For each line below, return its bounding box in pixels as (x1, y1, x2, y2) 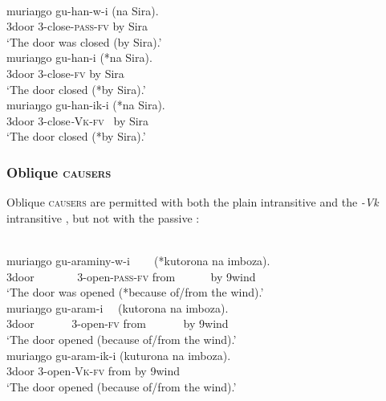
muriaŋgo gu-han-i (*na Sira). (6, 49, 152, 66)
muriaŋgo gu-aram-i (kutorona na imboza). (6, 299, 229, 316)
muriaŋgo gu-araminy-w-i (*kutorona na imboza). (6, 252, 270, 268)
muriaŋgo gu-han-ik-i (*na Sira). (6, 96, 165, 113)
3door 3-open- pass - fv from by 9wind (6, 268, 256, 284)
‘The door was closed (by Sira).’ (6, 33, 162, 50)
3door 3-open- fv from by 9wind (6, 315, 229, 332)
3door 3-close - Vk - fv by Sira (6, 112, 149, 129)
